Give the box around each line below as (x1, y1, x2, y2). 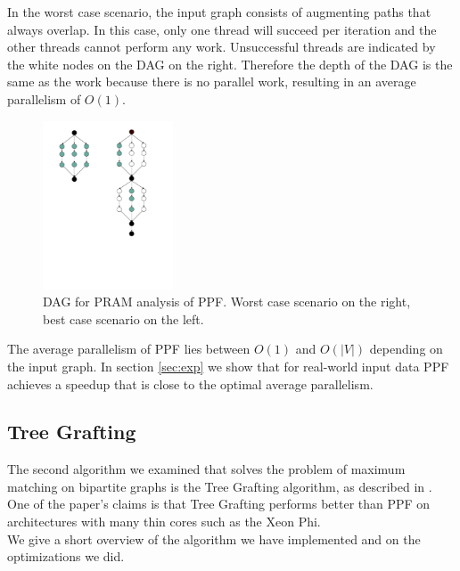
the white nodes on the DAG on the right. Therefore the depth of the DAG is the (7, 54, 453, 73)
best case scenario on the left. (43, 309, 204, 328)
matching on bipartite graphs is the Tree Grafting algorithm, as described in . (7, 477, 432, 495)
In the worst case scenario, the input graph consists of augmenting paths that (7, 3, 431, 20)
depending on (369, 339, 443, 358)
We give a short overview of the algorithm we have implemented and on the (7, 529, 421, 548)
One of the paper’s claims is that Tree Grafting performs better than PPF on (7, 494, 431, 513)
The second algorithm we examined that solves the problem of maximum (7, 460, 406, 478)
